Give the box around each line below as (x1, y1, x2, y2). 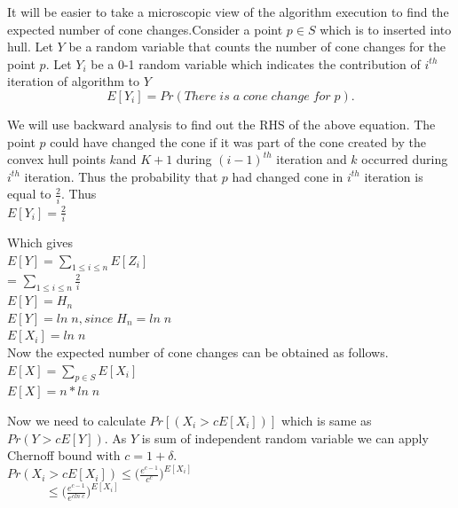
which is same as (280, 410, 372, 429)
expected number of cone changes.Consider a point (7, 20, 283, 38)
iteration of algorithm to (7, 72, 140, 90)
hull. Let (7, 37, 53, 56)
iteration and (276, 150, 347, 168)
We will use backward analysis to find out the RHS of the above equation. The (7, 114, 436, 133)
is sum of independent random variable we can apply (141, 428, 429, 447)
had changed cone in (232, 167, 343, 185)
